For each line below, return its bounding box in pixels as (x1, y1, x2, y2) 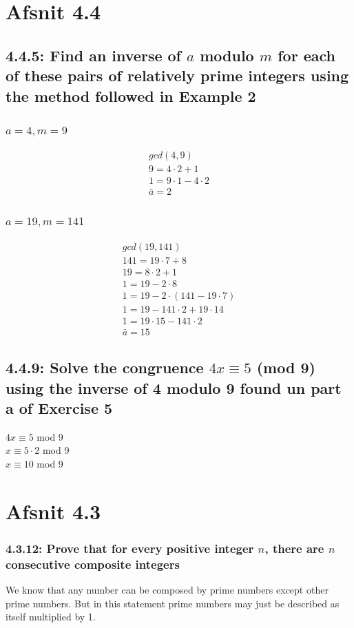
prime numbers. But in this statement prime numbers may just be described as (6, 596, 340, 610)
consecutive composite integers (6, 555, 180, 572)
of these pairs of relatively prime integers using (6, 65, 349, 86)
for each (278, 44, 335, 65)
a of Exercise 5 (6, 397, 113, 418)
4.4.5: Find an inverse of (6, 44, 181, 65)
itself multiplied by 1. (6, 609, 96, 624)
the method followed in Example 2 (6, 85, 256, 106)
